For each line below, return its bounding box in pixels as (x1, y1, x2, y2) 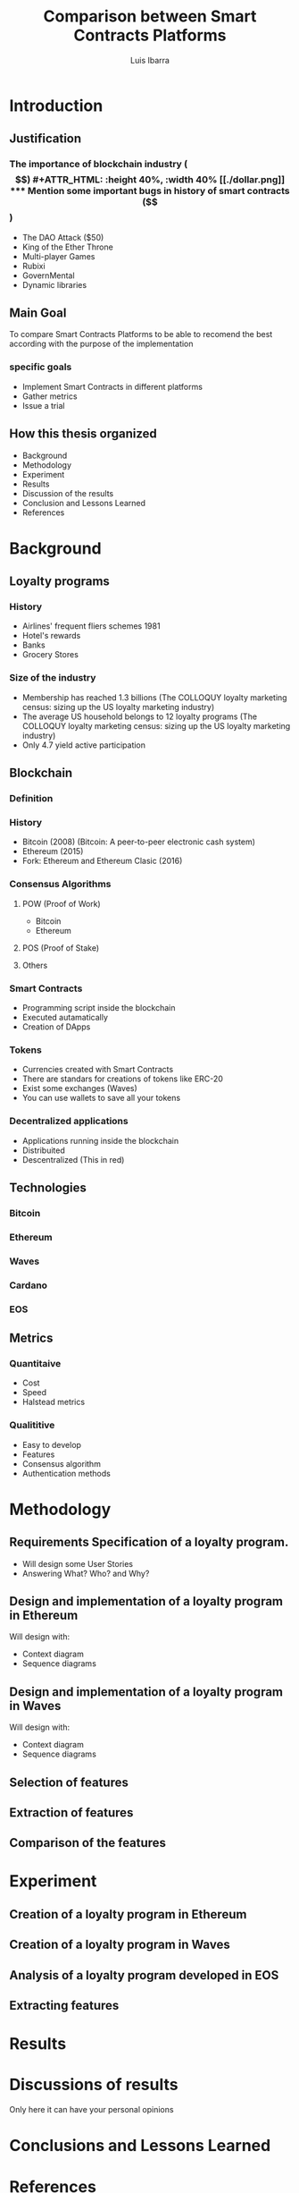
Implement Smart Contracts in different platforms (21, 381, 203, 392)
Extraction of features (9, 1805, 134, 1820)
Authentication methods (21, 1468, 112, 1478)
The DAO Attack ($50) (21, 232, 104, 242)
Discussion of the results (21, 487, 114, 498)
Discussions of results (9, 2075, 179, 2095)
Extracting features (9, 1998, 120, 2013)
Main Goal (9, 306, 67, 321)
